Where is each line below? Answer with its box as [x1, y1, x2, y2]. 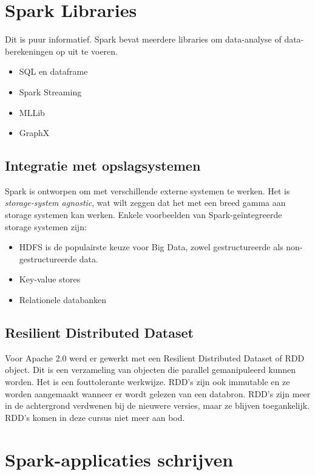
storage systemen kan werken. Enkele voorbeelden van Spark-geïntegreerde [5, 208, 282, 221]
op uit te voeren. [56, 44, 118, 57]
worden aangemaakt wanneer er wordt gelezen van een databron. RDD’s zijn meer [5, 387, 311, 400]
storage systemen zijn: [5, 220, 87, 233]
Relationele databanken [19, 293, 107, 306]
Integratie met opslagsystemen [5, 156, 201, 175]
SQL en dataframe [19, 65, 88, 78]
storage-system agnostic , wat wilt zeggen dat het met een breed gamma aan [5, 196, 286, 209]
